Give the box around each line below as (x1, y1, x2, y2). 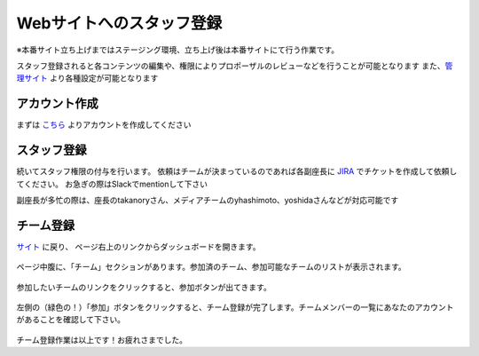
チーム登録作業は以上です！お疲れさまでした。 (16, 334, 188, 345)
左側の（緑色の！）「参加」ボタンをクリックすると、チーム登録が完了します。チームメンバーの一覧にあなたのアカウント (16, 302, 454, 312)
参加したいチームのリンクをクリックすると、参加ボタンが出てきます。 (16, 281, 272, 292)
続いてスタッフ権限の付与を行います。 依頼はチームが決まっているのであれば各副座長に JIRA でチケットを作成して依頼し (16, 166, 458, 177)
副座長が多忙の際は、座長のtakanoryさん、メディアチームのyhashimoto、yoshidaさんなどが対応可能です (16, 194, 399, 205)
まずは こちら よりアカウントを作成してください (16, 120, 192, 131)
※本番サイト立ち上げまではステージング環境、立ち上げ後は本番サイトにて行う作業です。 (16, 44, 340, 55)
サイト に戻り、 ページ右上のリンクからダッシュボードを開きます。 (16, 241, 261, 252)
